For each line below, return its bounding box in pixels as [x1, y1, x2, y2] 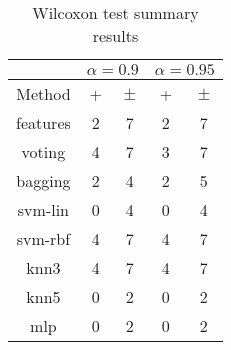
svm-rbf [16, 227, 71, 250]
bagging [16, 169, 71, 192]
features [16, 111, 71, 134]
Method [16, 82, 71, 105]
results [92, 24, 139, 47]
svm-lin [17, 198, 69, 221]
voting [21, 140, 66, 163]
